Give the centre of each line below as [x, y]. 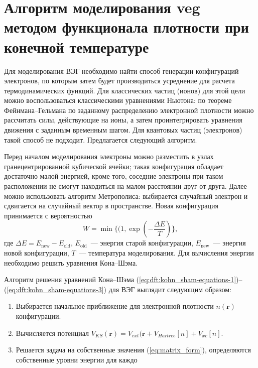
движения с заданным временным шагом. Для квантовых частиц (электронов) [123, 130]
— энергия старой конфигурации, [142, 243]
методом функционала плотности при [126, 27]
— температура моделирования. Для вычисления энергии [166, 253]
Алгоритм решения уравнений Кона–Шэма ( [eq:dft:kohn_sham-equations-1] [120, 279]
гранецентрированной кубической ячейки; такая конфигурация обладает [114, 166]
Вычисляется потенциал [52, 333]
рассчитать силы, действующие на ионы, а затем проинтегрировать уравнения [123, 120]
